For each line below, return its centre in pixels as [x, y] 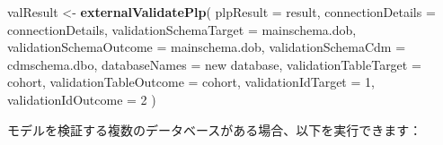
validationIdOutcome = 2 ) [82, 99]
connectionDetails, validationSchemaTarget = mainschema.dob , [182, 29]
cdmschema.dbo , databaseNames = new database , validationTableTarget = [214, 64]
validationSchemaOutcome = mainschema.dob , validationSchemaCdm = [207, 47]
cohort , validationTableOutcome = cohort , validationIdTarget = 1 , [191, 82]
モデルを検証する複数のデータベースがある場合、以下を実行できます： [215, 129]
